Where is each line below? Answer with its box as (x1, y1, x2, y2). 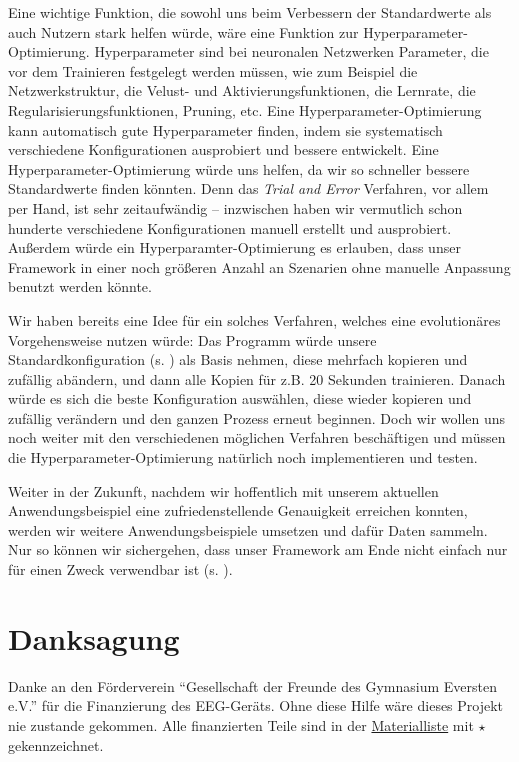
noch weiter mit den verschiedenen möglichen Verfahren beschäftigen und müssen (8, 427, 506, 448)
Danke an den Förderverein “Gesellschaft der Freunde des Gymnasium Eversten (8, 675, 497, 696)
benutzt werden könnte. (8, 276, 152, 297)
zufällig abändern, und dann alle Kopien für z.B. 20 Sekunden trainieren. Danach (8, 368, 506, 389)
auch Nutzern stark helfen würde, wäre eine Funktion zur (8, 21, 359, 42)
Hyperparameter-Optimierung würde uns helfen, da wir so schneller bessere (8, 158, 470, 179)
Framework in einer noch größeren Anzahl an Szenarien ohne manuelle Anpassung (8, 256, 511, 277)
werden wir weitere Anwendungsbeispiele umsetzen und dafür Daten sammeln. (8, 519, 488, 540)
